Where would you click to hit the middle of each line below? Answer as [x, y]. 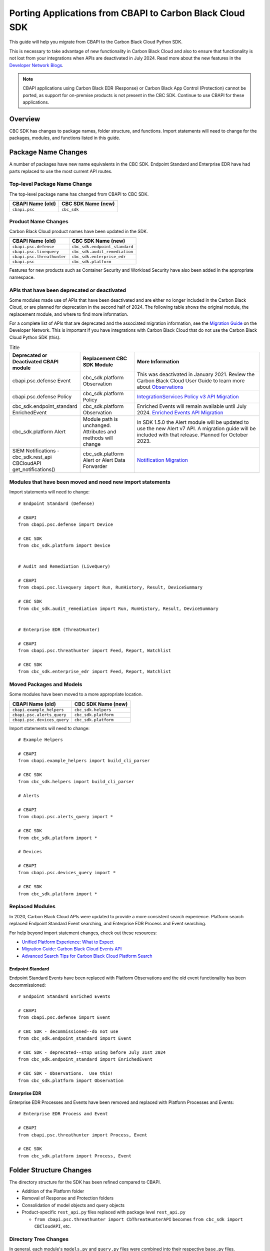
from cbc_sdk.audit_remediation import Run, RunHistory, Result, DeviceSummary [118, 608]
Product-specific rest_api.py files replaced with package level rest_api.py [104, 1212]
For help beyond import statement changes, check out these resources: [83, 933]
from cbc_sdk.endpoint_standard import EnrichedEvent [85, 1059]
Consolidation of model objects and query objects [73, 1205]
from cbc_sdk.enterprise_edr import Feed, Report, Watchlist [94, 672]
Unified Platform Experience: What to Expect [68, 942]
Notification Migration [162, 460]
